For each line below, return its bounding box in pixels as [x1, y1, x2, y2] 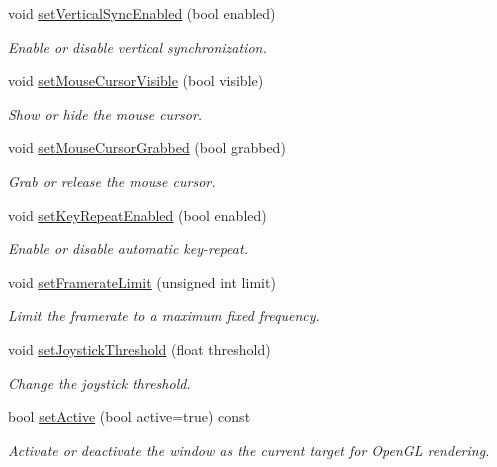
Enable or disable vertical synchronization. [8, 36, 267, 57]
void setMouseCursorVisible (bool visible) [8, 70, 264, 91]
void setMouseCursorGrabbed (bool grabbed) [8, 137, 286, 158]
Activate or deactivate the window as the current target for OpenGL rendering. [8, 439, 490, 460]
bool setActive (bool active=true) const [8, 406, 251, 427]
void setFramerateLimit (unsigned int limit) [8, 271, 276, 292]
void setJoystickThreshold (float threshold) [8, 338, 271, 359]
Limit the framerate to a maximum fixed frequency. [8, 305, 320, 326]
